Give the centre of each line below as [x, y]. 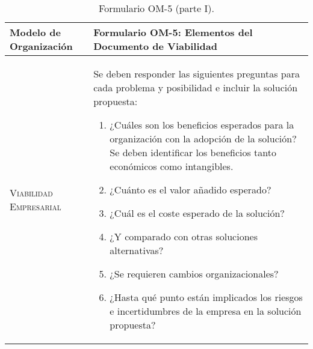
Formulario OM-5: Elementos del [173, 32]
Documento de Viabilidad [155, 46]
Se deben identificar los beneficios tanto [193, 152]
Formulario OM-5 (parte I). [156, 8]
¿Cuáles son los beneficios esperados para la [202, 125]
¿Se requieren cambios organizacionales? [194, 274]
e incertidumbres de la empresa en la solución [206, 311]
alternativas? [137, 250]
